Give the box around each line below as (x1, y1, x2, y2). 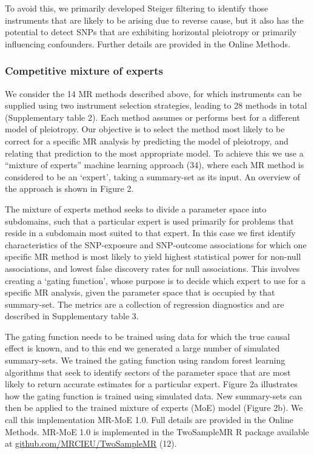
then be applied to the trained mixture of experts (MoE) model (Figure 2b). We (5, 401, 303, 414)
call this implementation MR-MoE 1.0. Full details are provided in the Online (5, 413, 293, 426)
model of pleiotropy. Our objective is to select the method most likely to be (5, 123, 285, 135)
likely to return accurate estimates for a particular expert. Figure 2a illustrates (5, 378, 298, 390)
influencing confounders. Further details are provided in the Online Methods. (5, 37, 290, 50)
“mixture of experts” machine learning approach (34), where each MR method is (5, 158, 304, 171)
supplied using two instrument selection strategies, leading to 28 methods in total (5, 99, 307, 112)
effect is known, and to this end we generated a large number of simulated (5, 342, 280, 354)
